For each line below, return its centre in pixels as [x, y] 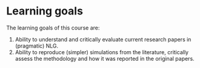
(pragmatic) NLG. [37, 46]
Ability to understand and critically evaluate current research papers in [103, 39]
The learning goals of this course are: [53, 28]
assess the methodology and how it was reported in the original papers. [105, 58]
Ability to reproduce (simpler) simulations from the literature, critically [102, 52]
